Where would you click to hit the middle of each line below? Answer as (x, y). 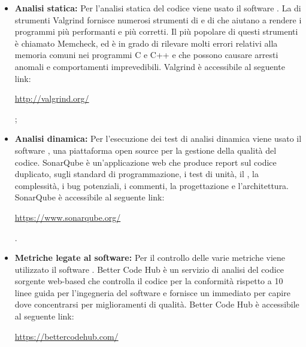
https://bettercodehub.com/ (66, 336)
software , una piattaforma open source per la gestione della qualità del (146, 150)
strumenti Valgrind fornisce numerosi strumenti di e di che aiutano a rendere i (158, 19)
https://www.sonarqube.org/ (68, 217)
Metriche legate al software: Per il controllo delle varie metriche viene (150, 258)
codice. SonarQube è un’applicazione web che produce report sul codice (146, 162)
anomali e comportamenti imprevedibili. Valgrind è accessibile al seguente (150, 66)
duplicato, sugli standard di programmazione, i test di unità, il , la (137, 174)
